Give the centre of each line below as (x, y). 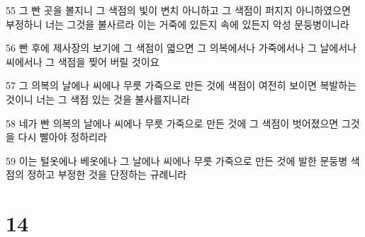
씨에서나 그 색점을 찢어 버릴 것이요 (83, 61)
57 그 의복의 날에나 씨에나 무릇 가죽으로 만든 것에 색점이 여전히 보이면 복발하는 (181, 85)
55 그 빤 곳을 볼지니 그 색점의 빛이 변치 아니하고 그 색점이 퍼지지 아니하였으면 (178, 10)
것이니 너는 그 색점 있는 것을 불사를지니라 (98, 99)
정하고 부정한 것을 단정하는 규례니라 (107, 174)
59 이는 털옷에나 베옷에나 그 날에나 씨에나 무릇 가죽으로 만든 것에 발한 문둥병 (177, 160)
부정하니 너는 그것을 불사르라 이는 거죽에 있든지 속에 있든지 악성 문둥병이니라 (178, 24)
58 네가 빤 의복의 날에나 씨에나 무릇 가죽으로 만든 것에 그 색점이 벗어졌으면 (172, 123)
